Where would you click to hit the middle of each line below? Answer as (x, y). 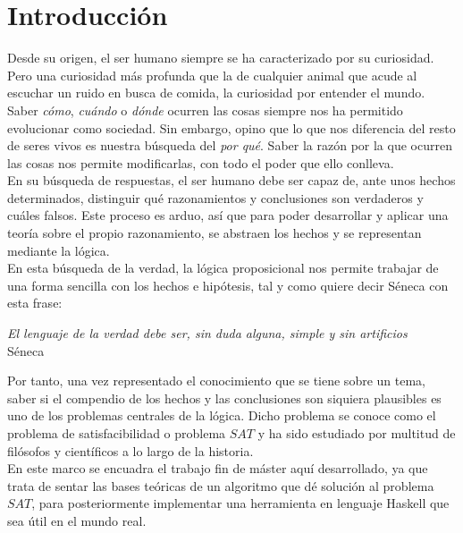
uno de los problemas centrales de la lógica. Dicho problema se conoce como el (222, 415)
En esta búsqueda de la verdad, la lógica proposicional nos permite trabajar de (223, 268)
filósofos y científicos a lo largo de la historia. (130, 450)
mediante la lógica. (59, 250)
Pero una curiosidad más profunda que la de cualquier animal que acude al (212, 75)
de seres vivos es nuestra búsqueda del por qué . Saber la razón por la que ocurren (230, 145)
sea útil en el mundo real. (77, 520)
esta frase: (35, 303)
